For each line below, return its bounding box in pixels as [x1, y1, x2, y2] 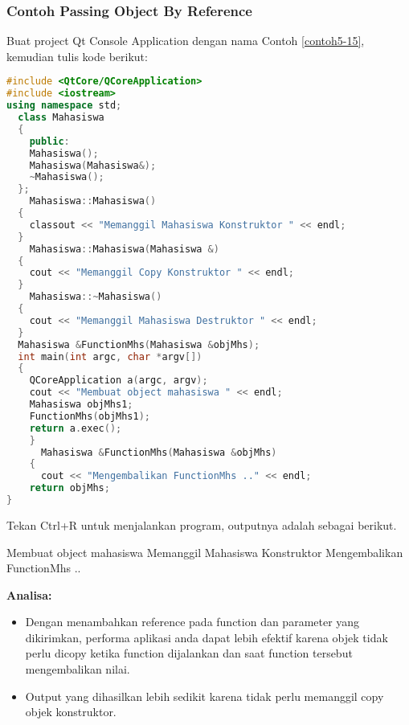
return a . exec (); [29, 422, 122, 434]
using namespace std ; [6, 100, 122, 112]
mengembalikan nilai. [25, 661, 130, 678]
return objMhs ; [29, 482, 110, 494]
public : [29, 135, 70, 147]
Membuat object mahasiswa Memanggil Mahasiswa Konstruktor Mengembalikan [6, 543, 403, 560]
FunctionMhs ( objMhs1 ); [29, 410, 151, 422]
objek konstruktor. [25, 703, 117, 720]
